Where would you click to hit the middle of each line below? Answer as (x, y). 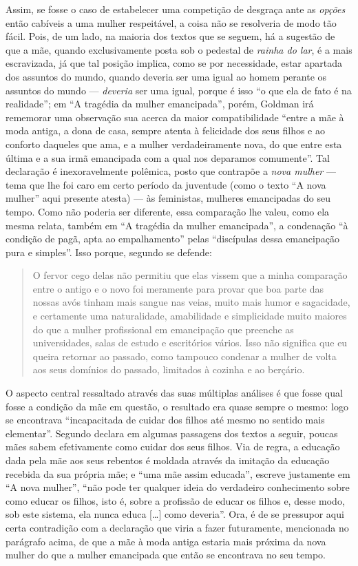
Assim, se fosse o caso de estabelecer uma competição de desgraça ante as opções (176, 9)
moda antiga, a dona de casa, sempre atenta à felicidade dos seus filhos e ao (166, 130)
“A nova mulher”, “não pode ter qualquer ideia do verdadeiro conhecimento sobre (178, 487)
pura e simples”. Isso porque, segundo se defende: (109, 252)
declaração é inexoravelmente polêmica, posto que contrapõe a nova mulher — (171, 171)
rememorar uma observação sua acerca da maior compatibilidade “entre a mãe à (175, 117)
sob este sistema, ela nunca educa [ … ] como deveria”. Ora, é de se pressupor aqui (175, 514)
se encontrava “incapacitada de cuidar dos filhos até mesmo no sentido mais (165, 420)
